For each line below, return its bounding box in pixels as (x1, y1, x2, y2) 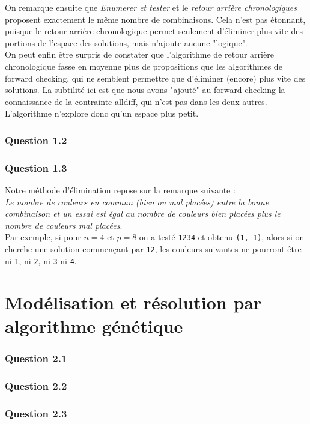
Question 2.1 (5, 350, 67, 365)
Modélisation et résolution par (5, 289, 262, 314)
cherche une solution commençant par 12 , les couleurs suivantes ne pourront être (5, 243, 302, 255)
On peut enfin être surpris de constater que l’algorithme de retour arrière (5, 48, 274, 61)
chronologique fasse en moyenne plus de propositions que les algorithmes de (5, 59, 282, 72)
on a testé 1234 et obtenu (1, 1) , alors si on (139, 231, 305, 243)
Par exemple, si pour (5, 231, 81, 243)
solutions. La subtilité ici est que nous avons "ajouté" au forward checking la (5, 83, 285, 96)
